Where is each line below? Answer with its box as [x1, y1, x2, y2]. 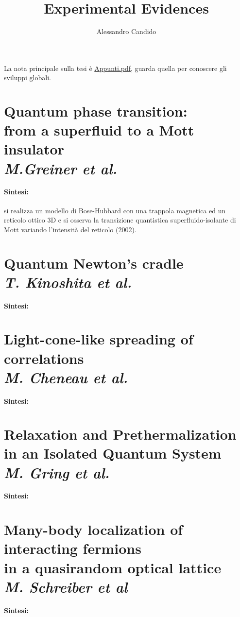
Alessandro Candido [96, 26, 156, 36]
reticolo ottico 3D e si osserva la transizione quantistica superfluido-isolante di [4, 215, 236, 225]
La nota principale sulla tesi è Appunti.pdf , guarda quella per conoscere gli [4, 63, 227, 73]
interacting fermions [4, 538, 141, 558]
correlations [4, 348, 84, 368]
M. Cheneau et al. [4, 367, 128, 387]
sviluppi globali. [4, 72, 51, 83]
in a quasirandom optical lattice [4, 557, 222, 577]
